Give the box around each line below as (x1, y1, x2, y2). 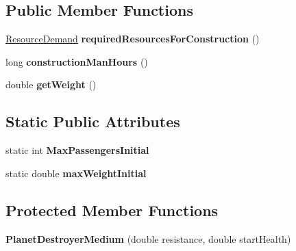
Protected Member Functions (5, 199, 219, 220)
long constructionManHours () (5, 54, 148, 68)
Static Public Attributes (5, 111, 180, 132)
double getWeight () (5, 77, 97, 92)
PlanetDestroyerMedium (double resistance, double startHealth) (5, 231, 291, 246)
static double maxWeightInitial (5, 166, 147, 180)
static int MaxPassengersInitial (5, 143, 149, 157)
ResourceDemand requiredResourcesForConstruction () (5, 31, 260, 46)
